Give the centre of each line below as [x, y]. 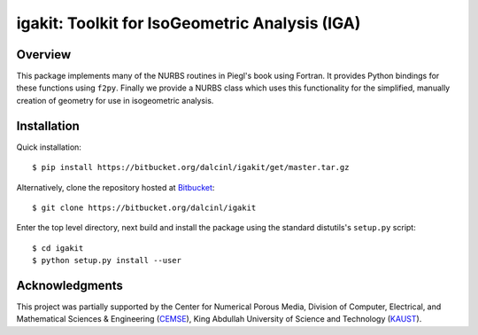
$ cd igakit [58, 248]
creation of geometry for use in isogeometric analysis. [115, 100]
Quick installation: [49, 147]
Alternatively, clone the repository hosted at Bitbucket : [116, 187]
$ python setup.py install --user [107, 261]
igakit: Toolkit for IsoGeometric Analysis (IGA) [189, 23]
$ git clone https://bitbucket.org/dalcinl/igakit [144, 207]
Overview [44, 55]
